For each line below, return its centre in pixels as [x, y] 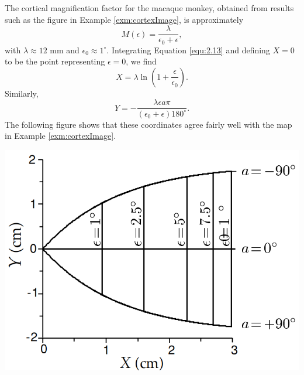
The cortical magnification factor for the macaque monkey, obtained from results [149, 8]
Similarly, [22, 93]
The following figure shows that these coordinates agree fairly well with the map [148, 124]
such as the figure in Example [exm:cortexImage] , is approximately [124, 19]
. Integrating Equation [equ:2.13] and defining [188, 50]
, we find [141, 61]
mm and [65, 50]
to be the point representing [55, 61]
